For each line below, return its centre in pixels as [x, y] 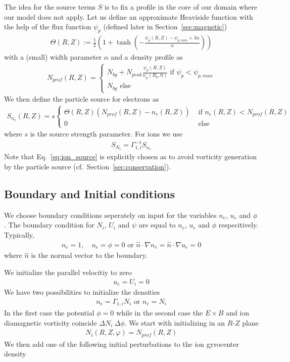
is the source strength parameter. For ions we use [106, 134]
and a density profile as [147, 57]
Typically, [19, 235]
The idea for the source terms [50, 7]
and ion [238, 313]
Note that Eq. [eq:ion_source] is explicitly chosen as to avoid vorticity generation [130, 156]
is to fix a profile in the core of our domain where [181, 7]
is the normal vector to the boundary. [89, 255]
